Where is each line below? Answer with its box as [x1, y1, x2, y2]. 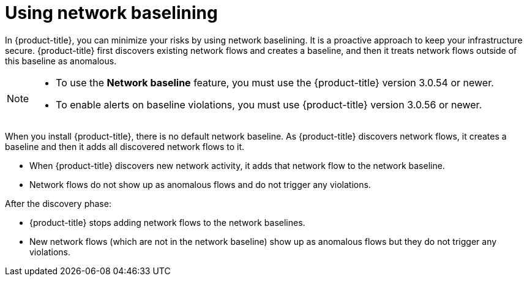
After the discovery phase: [5, 198, 111, 209]
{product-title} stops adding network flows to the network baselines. [29, 217, 305, 228]
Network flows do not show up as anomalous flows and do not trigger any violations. [29, 179, 371, 190]
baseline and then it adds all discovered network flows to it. [5, 141, 245, 152]
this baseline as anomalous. [5, 55, 117, 66]
